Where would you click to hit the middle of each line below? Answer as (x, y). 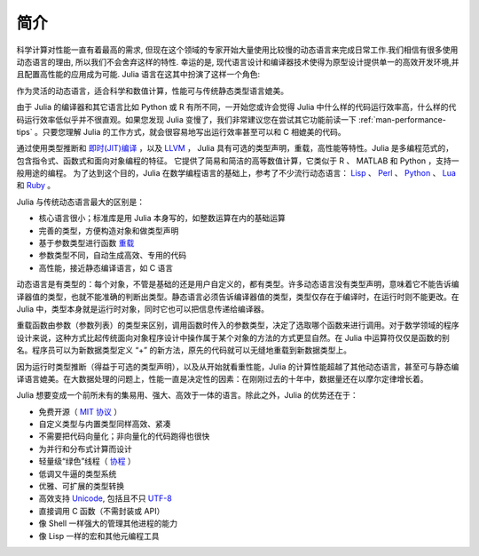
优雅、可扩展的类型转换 (81, 486)
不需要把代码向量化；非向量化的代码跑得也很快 (124, 436)
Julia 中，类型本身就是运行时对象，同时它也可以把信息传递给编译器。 (143, 309)
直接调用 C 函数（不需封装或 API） (102, 511)
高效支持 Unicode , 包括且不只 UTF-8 (105, 498)
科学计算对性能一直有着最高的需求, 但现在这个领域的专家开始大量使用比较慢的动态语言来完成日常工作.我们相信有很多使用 (237, 50)
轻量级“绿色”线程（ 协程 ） (87, 461)
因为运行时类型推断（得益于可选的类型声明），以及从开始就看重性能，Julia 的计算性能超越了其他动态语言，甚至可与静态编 (238, 366)
